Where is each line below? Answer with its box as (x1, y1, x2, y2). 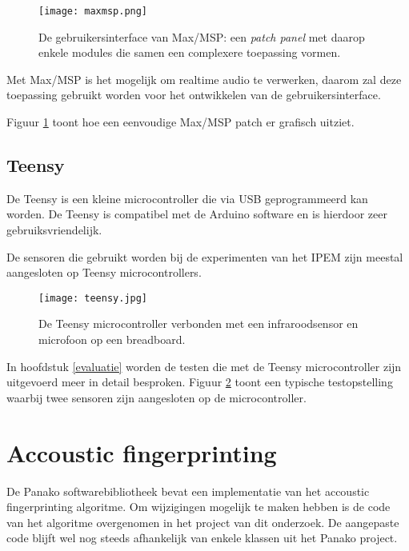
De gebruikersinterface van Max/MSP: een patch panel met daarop (38, 28, 365, 45)
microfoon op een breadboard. (38, 331, 186, 348)
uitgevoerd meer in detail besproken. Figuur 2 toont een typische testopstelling (6, 373, 393, 390)
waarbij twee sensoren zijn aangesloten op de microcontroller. (6, 389, 307, 405)
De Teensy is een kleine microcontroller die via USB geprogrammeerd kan (6, 190, 368, 206)
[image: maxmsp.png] (38, 6, 148, 17)
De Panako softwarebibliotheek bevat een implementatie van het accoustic (6, 482, 370, 499)
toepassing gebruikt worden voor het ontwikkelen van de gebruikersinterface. (6, 86, 381, 103)
